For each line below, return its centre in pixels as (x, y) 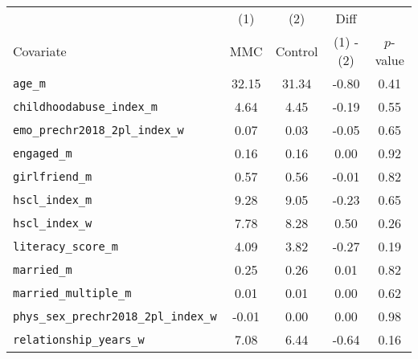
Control (297, 51)
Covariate (40, 51)
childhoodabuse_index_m (86, 106)
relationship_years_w (79, 339)
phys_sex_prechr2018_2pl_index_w (115, 316)
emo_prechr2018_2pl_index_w (98, 130)
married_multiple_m (72, 293)
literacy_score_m (66, 246)
